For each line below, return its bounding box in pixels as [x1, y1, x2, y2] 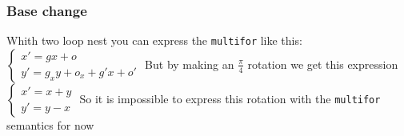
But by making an [145, 55, 234, 72]
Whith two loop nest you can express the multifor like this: [6, 32, 302, 49]
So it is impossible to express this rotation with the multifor [79, 90, 381, 106]
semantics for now [6, 116, 94, 133]
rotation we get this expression [247, 55, 398, 72]
